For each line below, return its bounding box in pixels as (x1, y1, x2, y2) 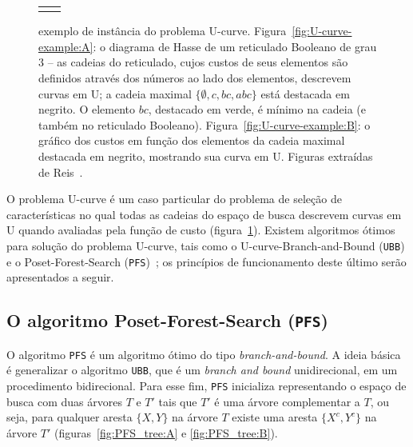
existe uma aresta (232, 409, 318, 425)
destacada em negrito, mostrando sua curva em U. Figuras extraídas (38, 148, 373, 164)
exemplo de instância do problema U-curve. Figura (38, 22, 287, 39)
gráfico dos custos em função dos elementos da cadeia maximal (38, 132, 345, 149)
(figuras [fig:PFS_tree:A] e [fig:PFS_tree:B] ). (54, 424, 278, 441)
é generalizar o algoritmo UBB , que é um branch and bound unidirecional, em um (6, 361, 398, 378)
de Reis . (38, 163, 83, 180)
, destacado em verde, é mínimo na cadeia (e (148, 101, 367, 118)
